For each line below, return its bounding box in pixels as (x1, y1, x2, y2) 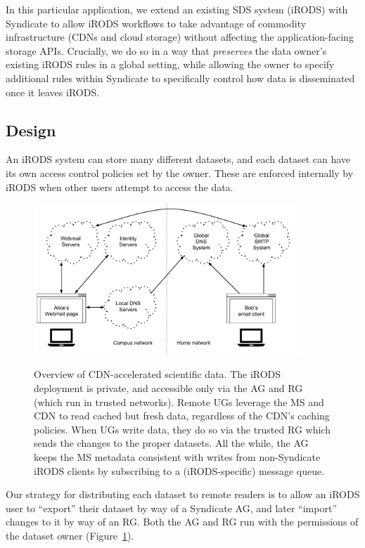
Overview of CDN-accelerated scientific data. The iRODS (34, 367, 281, 381)
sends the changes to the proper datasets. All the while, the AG (34, 436, 309, 450)
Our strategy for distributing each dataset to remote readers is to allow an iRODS (6, 487, 360, 502)
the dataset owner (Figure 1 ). (6, 528, 134, 542)
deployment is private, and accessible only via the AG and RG (34, 380, 303, 395)
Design (6, 119, 56, 141)
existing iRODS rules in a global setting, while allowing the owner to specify (6, 57, 335, 72)
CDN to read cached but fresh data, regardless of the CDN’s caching (34, 408, 330, 423)
